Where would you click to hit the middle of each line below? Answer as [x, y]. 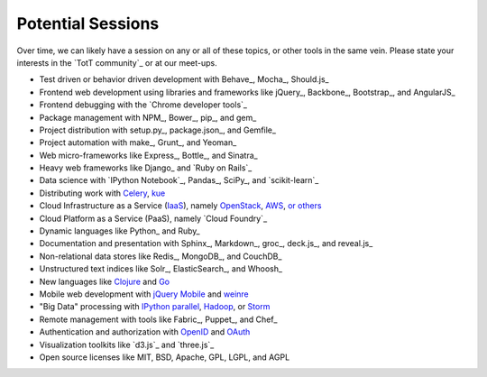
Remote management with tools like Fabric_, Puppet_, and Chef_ [158, 319]
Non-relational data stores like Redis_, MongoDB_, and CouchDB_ [161, 256]
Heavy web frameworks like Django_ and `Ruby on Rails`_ [146, 168]
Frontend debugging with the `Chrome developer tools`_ [143, 105]
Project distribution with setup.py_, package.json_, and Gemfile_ [158, 130]
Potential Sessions [88, 23]
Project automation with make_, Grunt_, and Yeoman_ [138, 143]
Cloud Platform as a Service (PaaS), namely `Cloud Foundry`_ [153, 218]
